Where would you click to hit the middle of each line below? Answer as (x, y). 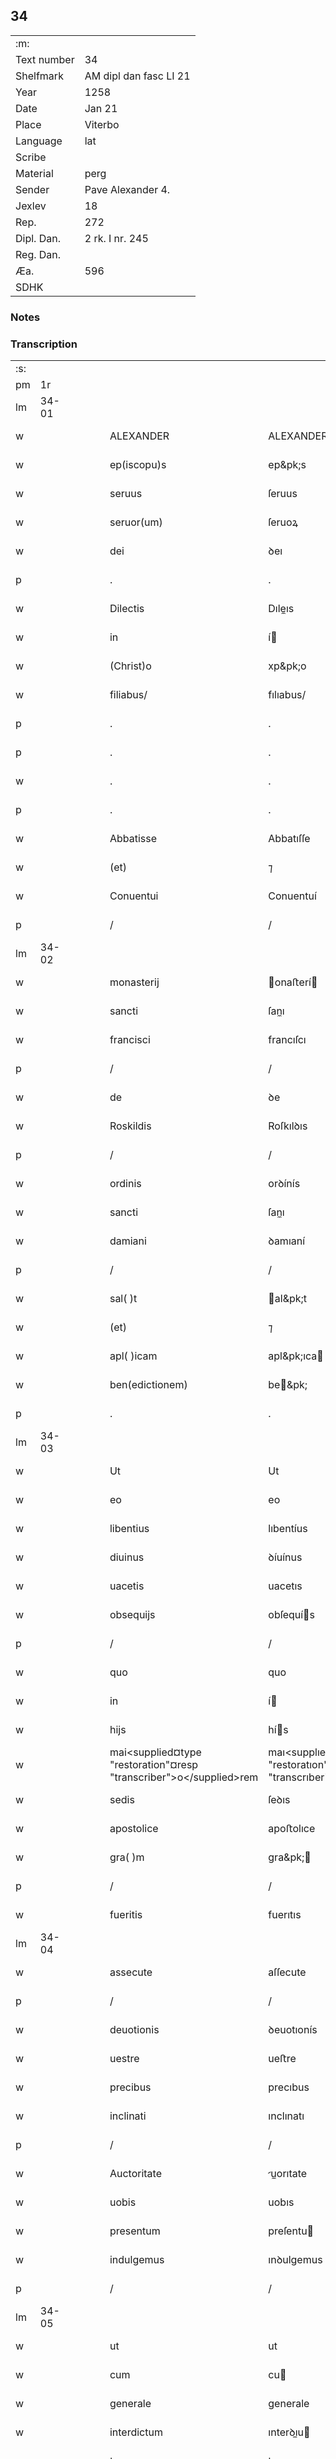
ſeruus (283, 494)
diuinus (127, 1557)
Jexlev (31, 206)
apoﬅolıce (292, 1829)
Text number (45, 59)
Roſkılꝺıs (288, 1126)
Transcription (44, 344)
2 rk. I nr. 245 (116, 238)
